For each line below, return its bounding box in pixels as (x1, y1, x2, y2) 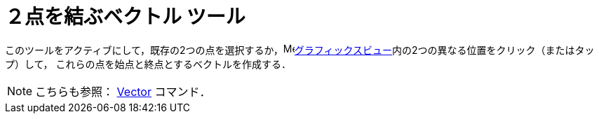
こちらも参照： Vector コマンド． (35, 84, 211, 99)
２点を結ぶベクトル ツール (5, 5, 245, 29)
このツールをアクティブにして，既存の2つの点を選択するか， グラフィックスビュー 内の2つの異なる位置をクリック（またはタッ (5, 43, 595, 56)
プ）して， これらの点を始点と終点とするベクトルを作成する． (5, 57, 292, 70)
